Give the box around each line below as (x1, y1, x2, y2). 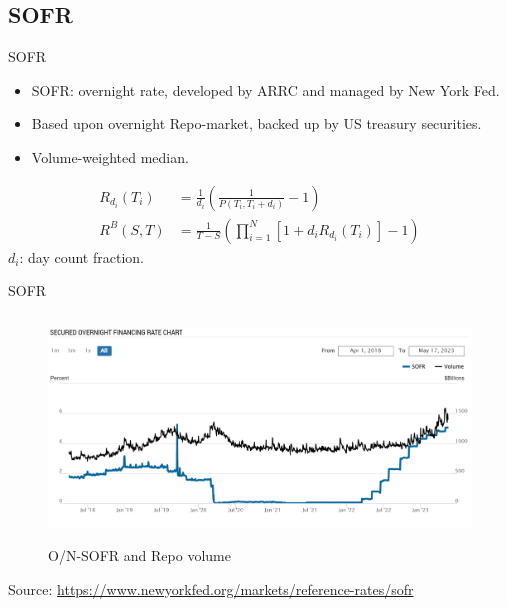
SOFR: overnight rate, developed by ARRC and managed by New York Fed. (31, 79, 500, 100)
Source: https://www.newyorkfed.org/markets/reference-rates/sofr (8, 578, 414, 599)
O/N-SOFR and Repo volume (48, 545, 231, 566)
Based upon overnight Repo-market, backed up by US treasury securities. (31, 113, 482, 134)
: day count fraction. (19, 246, 144, 267)
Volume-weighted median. (31, 146, 189, 167)
